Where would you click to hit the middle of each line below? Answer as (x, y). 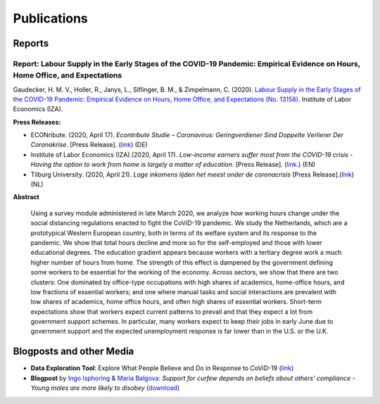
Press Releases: (37, 122)
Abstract (26, 197)
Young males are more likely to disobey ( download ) (105, 388)
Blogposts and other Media (74, 352)
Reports (31, 43)
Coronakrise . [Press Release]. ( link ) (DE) (89, 145)
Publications (50, 18)
